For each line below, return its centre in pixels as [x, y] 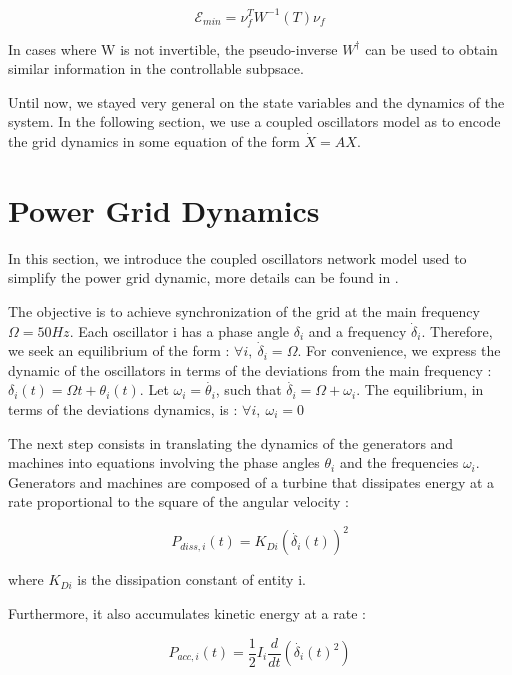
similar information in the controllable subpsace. [156, 68]
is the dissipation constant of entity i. [191, 579]
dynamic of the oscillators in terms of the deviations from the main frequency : [250, 369]
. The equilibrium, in [420, 389]
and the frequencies [399, 462]
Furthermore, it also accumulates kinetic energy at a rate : [187, 612]
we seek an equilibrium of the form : [119, 350]
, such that [248, 389]
